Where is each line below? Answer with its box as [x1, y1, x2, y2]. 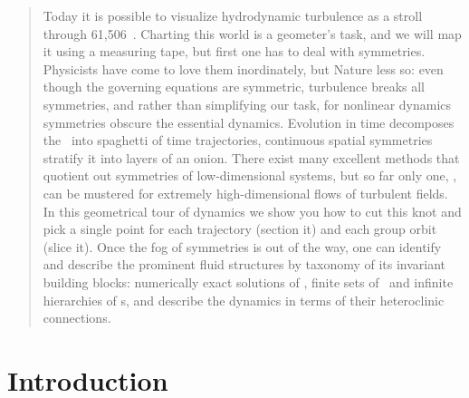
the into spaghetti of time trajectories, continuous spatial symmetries [43, 131, 433, 150]
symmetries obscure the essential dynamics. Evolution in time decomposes [43, 112, 455, 131]
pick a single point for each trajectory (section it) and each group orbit [43, 219, 437, 238]
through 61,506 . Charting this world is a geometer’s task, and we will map [43, 24, 462, 43]
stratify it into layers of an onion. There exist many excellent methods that [43, 148, 460, 167]
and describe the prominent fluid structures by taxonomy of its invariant [43, 255, 446, 274]
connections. [43, 308, 111, 327]
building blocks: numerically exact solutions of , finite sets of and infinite [43, 272, 454, 291]
